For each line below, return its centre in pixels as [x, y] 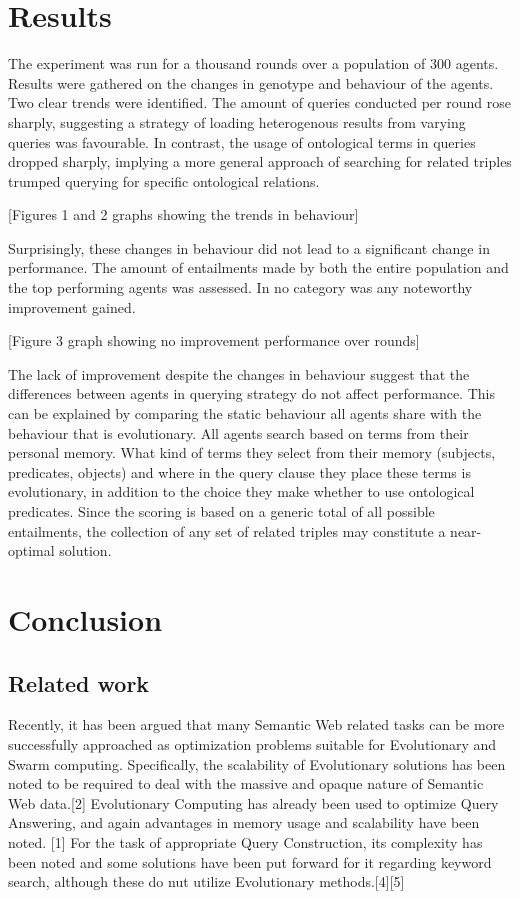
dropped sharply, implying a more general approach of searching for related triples [260, 161]
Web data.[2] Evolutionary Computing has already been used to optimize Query [253, 802]
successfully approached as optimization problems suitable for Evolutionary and [252, 743]
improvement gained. [72, 306]
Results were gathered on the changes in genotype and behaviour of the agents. [251, 82]
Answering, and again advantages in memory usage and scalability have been [244, 822]
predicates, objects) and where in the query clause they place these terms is [239, 471]
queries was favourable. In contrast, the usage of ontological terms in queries [242, 141]
